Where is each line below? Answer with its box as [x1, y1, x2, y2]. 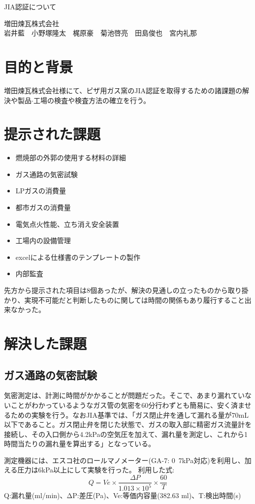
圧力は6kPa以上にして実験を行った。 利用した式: [17, 465, 175, 475]
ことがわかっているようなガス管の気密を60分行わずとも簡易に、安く [10, 399, 231, 410]
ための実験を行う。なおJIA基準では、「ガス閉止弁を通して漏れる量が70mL [10, 409, 249, 420]
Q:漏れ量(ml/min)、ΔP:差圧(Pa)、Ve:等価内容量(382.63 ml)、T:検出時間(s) [4, 490, 241, 501]
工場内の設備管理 [15, 235, 71, 246]
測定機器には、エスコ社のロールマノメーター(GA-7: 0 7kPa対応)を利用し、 [4, 455, 245, 465]
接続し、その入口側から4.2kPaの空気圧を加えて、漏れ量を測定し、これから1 [4, 429, 248, 439]
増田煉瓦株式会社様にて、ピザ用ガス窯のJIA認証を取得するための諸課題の [4, 85, 243, 95]
